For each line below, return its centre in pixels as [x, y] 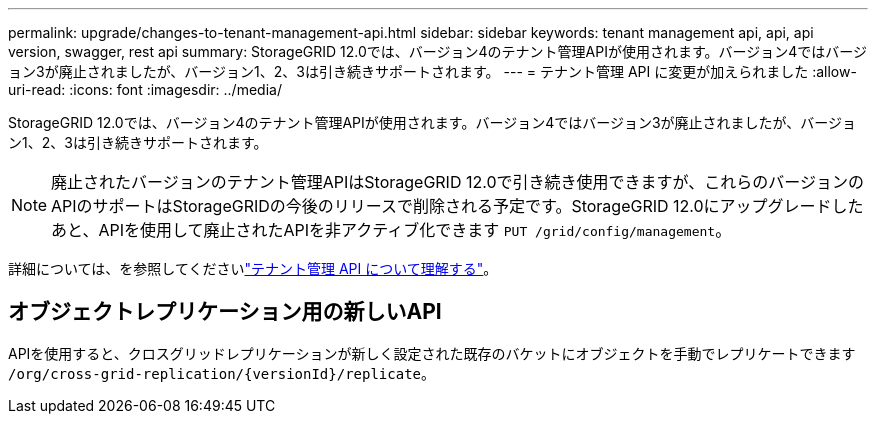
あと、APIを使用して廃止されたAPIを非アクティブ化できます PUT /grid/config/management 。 [391, 230]
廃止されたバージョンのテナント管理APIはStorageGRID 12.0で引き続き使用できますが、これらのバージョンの [457, 182]
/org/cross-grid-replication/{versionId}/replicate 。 [222, 373]
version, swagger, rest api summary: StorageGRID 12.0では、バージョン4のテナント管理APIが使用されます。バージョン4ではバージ [438, 51]
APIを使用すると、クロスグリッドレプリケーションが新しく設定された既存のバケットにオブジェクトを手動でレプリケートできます [432, 353]
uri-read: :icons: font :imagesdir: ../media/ [145, 89]
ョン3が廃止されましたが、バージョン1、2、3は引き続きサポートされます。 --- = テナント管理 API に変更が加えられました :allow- [432, 71]
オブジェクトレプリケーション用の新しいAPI [225, 312]
